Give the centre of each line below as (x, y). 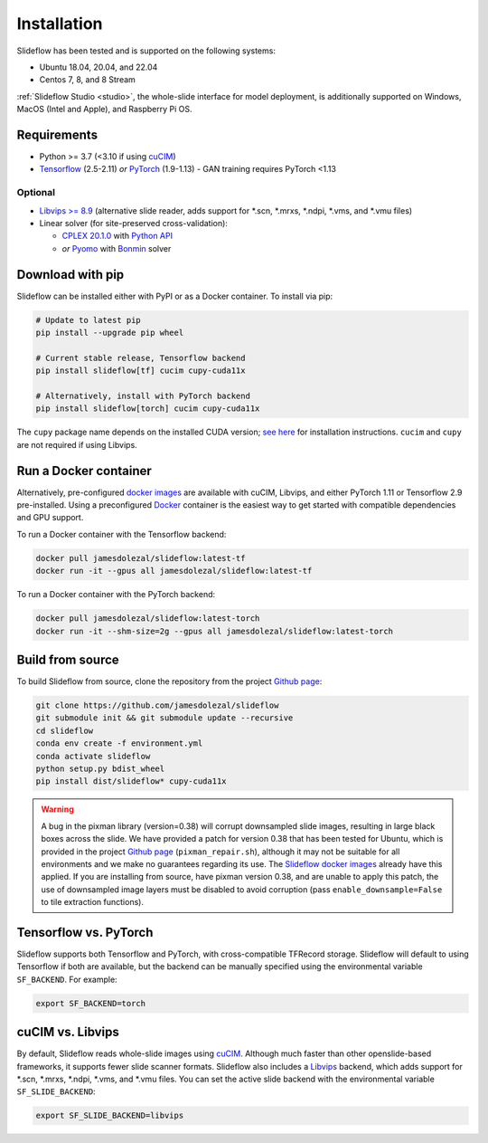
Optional (36, 193)
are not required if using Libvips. (77, 444)
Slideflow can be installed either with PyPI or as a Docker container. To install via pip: (175, 296)
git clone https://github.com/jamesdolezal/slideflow (157, 705)
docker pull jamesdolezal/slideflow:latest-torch (148, 619)
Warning (57, 809)
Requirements (57, 134)
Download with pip (70, 275)
